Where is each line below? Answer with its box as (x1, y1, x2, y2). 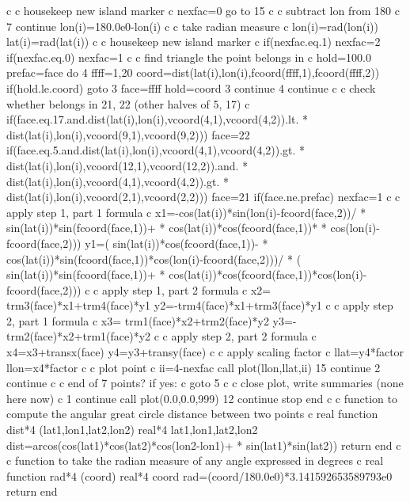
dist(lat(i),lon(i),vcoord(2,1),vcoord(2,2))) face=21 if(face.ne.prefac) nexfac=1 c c (6, 188, 401, 205)
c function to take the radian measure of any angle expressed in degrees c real (6, 452, 384, 469)
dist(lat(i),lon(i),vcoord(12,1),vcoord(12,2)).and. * (6, 157, 249, 173)
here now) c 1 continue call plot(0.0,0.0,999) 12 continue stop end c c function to (6, 390, 397, 406)
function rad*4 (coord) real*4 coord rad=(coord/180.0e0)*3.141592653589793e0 (6, 467, 393, 484)
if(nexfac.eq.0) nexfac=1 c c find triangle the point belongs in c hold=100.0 (6, 48, 371, 65)
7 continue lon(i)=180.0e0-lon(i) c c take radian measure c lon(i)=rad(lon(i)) (6, 17, 378, 34)
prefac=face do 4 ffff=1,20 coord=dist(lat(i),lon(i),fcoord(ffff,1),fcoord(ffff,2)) (6, 64, 380, 81)
